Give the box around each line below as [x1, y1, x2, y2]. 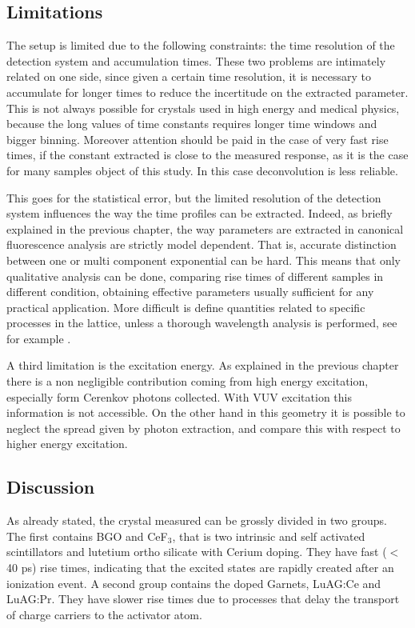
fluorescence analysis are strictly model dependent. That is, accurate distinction [6, 236, 397, 253]
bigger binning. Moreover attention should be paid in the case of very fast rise [6, 130, 389, 147]
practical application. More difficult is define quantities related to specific [6, 298, 365, 315]
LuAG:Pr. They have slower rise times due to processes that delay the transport [6, 590, 400, 607]
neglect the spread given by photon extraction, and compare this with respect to [6, 419, 401, 436]
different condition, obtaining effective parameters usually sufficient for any [6, 283, 374, 300]
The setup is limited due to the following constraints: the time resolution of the [6, 37, 395, 54]
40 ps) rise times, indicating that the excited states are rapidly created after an [6, 559, 394, 576]
